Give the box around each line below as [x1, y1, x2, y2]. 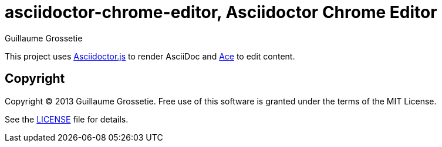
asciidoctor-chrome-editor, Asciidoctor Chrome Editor [5, 2, 437, 22]
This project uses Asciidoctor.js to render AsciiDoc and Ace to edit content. [5, 51, 295, 61]
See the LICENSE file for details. [5, 114, 129, 124]
